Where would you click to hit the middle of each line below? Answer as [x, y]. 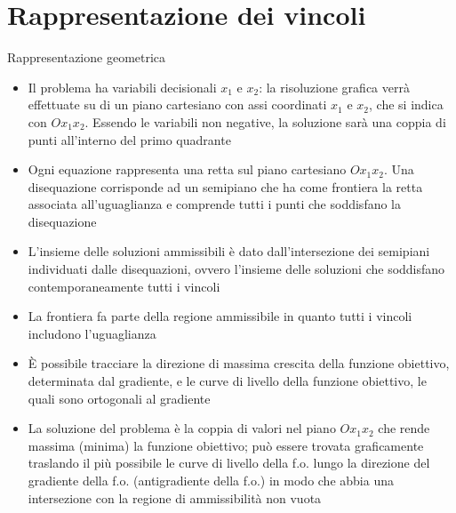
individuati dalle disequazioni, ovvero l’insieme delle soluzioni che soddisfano [236, 269]
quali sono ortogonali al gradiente [119, 398]
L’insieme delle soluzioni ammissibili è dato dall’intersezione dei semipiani [229, 251]
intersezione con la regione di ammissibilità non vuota [175, 497]
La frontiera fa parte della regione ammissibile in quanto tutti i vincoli [220, 316]
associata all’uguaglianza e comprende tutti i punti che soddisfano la [214, 204]
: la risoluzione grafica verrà [334, 87]
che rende [404, 428]
